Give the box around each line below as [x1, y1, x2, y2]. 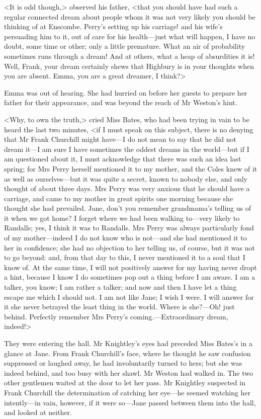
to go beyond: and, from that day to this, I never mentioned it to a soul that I [4, 252, 245, 263]
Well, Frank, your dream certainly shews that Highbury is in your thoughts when [4, 60, 254, 71]
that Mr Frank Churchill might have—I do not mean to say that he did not [4, 134, 237, 144]
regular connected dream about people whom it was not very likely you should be [4, 11, 255, 22]
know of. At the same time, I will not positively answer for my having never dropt [4, 262, 257, 272]
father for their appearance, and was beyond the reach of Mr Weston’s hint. [4, 97, 237, 108]
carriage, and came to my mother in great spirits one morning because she [4, 193, 233, 203]
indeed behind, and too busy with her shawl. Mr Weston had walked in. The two [4, 367, 253, 378]
